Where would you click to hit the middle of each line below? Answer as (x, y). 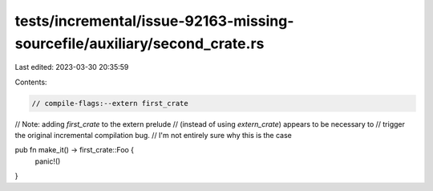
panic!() (48, 161)
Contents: (31, 82)
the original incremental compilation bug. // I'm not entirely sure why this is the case (154, 136)
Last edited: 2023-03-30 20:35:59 (72, 67)
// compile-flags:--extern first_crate (110, 103)
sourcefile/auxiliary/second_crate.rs (140, 43)
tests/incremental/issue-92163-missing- (154, 21)
